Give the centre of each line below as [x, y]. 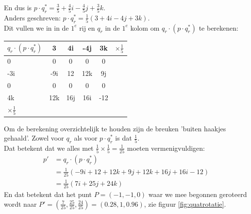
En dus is [18, 7]
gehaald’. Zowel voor [34, 138]
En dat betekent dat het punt [48, 194]
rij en [87, 27]
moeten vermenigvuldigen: [166, 148]
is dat [124, 138]
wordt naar [20, 204]
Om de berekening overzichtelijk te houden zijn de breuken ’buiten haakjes [115, 128]
